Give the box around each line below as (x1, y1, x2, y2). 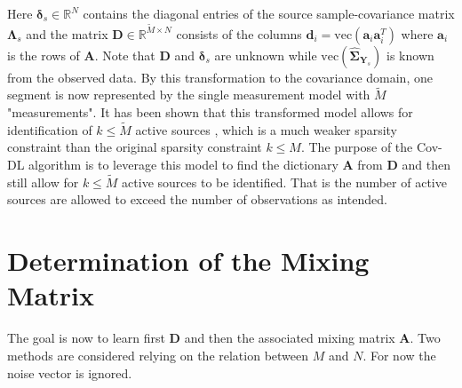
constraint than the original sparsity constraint (7, 138, 262, 156)
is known (386, 45, 434, 64)
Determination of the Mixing (7, 242, 370, 279)
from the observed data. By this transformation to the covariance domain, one (7, 67, 433, 86)
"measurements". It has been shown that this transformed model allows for (7, 103, 413, 122)
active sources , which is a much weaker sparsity (135, 120, 398, 139)
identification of (7, 120, 92, 139)
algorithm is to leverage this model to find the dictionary (28, 155, 339, 174)
